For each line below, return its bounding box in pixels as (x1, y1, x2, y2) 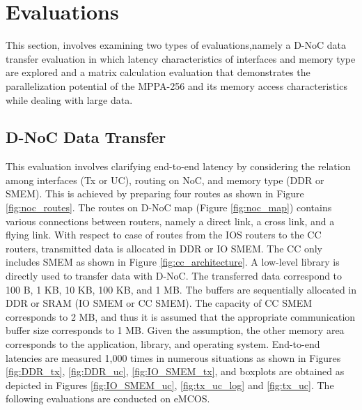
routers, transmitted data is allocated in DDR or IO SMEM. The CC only (6, 241, 323, 255)
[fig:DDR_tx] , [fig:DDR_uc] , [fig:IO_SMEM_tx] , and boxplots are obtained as (6, 364, 345, 379)
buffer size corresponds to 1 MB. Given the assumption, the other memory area (6, 323, 345, 337)
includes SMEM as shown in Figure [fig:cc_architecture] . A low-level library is (6, 255, 340, 269)
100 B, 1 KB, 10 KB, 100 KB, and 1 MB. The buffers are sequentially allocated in (6, 282, 356, 296)
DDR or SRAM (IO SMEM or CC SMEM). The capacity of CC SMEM (6, 296, 313, 310)
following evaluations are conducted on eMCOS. (6, 391, 210, 406)
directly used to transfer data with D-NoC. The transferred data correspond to (6, 268, 343, 283)
